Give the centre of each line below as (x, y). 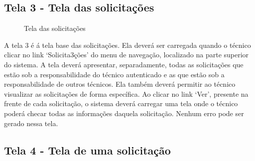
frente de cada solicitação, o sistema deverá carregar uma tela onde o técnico (121, 103)
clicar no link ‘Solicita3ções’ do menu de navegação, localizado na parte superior (127, 55)
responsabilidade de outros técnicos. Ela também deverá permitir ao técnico (120, 84)
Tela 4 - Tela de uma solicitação (87, 150)
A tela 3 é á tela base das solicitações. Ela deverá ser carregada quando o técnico (127, 45)
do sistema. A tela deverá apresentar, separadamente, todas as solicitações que (124, 64)
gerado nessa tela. (31, 123)
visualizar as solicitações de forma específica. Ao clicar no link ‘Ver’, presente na (126, 93)
